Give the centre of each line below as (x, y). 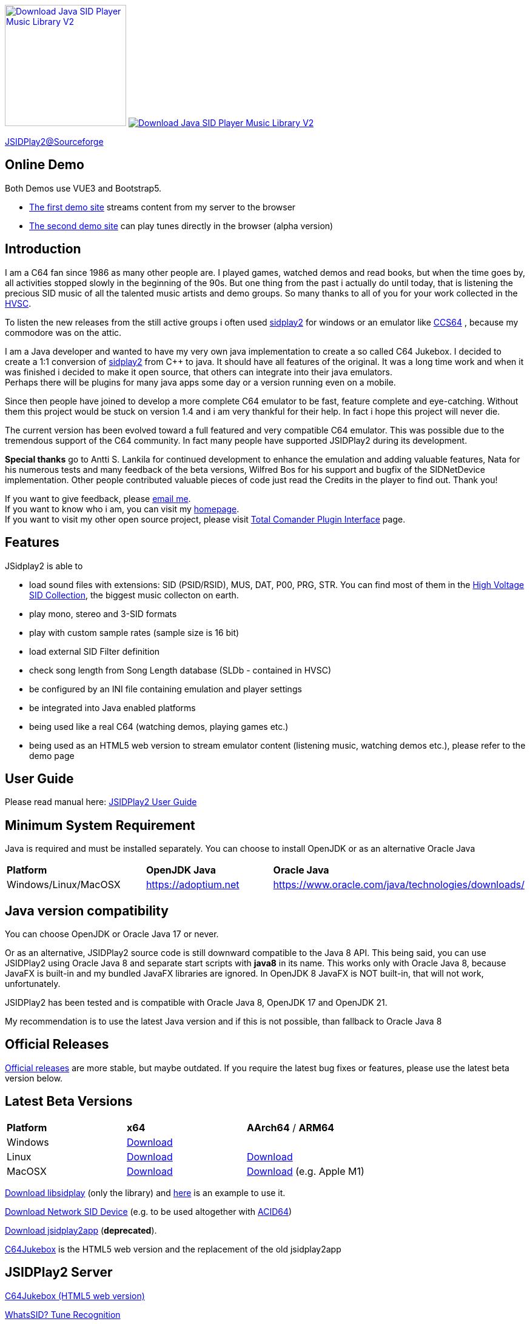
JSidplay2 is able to (44, 566)
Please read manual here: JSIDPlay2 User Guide (101, 802)
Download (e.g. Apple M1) (305, 1171)
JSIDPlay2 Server (59, 1272)
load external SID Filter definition (95, 651)
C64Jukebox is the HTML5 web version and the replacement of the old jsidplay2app (173, 1249)
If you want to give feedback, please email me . (98, 498)
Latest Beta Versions (69, 1102)
